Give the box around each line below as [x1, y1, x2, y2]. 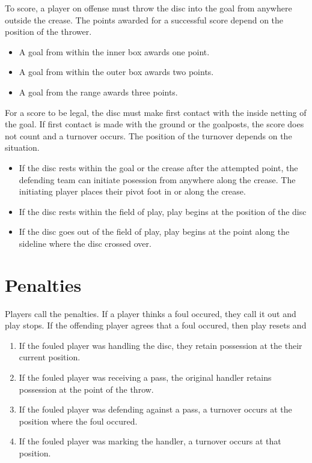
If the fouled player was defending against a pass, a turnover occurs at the [19, 403, 292, 416]
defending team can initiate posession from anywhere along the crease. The [19, 173, 296, 186]
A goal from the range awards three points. [19, 85, 178, 98]
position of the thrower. [5, 25, 92, 38]
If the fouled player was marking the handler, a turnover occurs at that [19, 435, 281, 447]
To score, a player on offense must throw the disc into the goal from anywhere [5, 2, 292, 14]
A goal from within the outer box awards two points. [19, 65, 214, 78]
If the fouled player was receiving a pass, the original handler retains [19, 371, 272, 383]
